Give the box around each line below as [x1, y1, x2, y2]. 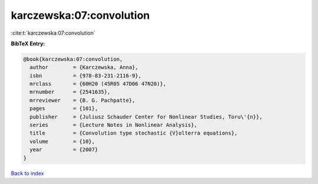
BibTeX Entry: [11, 40, 45, 47]
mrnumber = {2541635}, [29, 89, 111, 95]
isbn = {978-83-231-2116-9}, [29, 72, 141, 79]
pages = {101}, [29, 105, 98, 112]
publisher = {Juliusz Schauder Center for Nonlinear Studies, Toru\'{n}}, [29, 113, 263, 120]
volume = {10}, [29, 138, 95, 145]
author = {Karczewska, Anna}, [29, 64, 138, 71]
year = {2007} [29, 146, 98, 153]
